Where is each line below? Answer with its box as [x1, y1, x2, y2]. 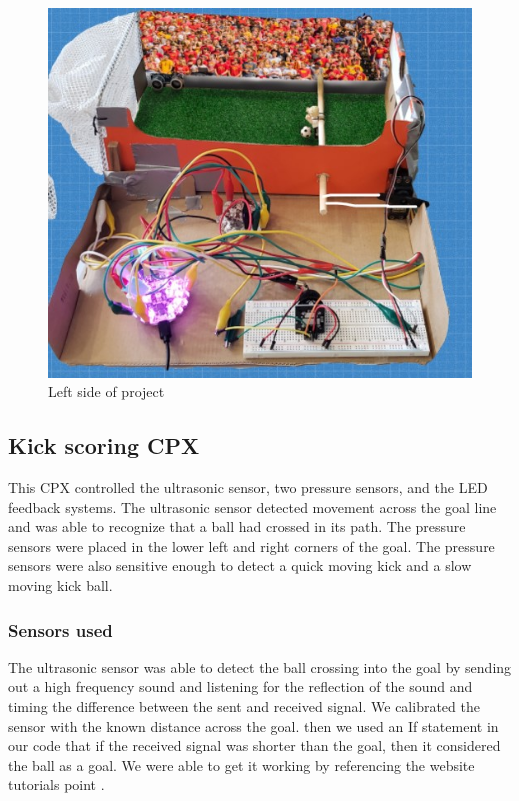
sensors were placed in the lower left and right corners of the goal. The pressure [8, 535, 495, 556]
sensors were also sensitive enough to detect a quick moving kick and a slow [8, 555, 472, 576]
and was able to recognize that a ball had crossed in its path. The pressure [8, 516, 466, 537]
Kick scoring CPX [8, 430, 200, 461]
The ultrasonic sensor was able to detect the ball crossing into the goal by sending [8, 656, 512, 677]
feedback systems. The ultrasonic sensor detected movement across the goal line [8, 496, 497, 517]
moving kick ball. [8, 575, 113, 596]
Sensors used [8, 617, 113, 642]
